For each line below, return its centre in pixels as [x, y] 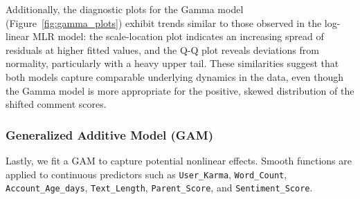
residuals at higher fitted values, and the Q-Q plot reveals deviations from [162, 49]
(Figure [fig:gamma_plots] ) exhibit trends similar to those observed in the [164, 22]
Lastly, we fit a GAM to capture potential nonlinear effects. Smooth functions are [179, 160]
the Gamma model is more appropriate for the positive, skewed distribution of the [180, 90]
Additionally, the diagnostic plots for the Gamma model [125, 9]
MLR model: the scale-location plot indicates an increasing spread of [178, 36]
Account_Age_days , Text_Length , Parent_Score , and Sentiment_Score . [159, 188]
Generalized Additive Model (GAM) [110, 134]
